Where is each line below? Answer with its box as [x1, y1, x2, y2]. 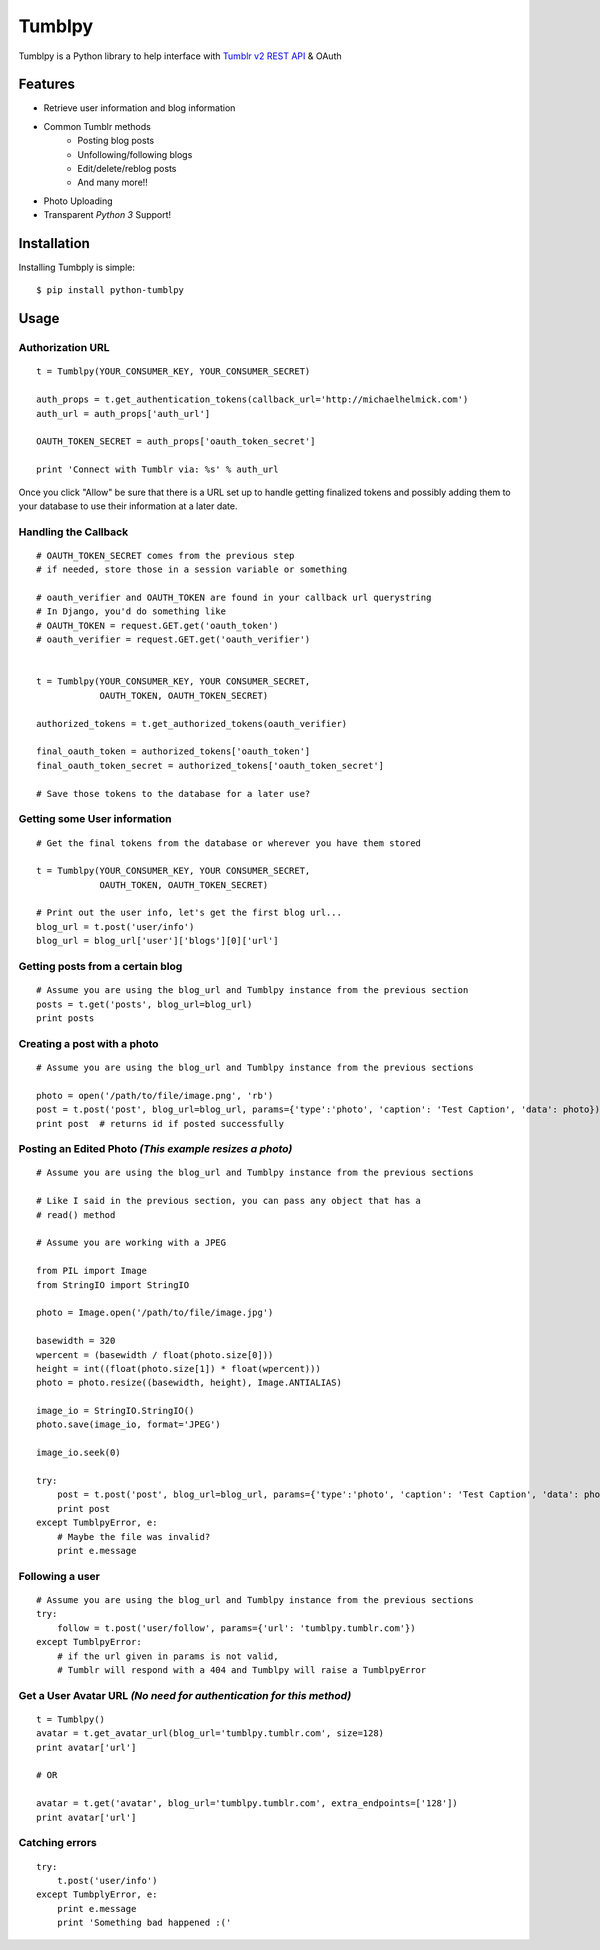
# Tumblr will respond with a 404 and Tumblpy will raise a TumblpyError [56, 1664, 427, 1675]
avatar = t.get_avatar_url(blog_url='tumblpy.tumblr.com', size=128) [36, 1728, 385, 1739]
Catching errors [18, 1836, 97, 1850]
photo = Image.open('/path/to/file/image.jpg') [36, 1307, 274, 1319]
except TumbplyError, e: [36, 1889, 158, 1900]
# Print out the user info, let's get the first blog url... [36, 907, 342, 919]
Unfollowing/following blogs [77, 148, 193, 160]
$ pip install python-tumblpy [36, 285, 185, 296]
